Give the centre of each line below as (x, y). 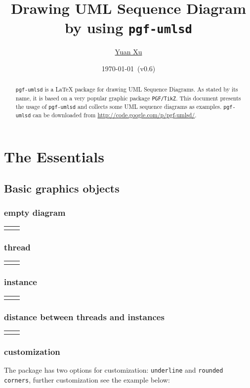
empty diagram (35, 212)
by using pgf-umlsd (128, 27)
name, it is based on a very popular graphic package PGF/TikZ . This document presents (128, 98)
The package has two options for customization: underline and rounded (114, 370)
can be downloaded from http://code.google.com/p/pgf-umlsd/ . (115, 115)
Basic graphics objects (62, 188)
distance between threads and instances (84, 316)
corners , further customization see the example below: (87, 379)
